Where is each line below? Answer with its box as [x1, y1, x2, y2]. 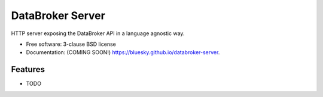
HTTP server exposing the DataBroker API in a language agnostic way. [11, 30, 185, 37]
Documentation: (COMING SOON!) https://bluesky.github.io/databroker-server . [26, 49, 220, 56]
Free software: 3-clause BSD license [26, 40, 116, 48]
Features [11, 64, 45, 74]
